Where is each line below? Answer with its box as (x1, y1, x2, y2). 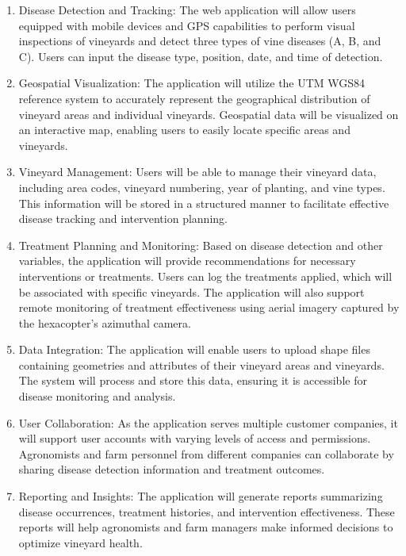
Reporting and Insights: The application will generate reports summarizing (18, 488, 383, 504)
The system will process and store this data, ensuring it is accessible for (18, 372, 367, 389)
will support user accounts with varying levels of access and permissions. (18, 430, 371, 447)
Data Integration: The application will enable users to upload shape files (18, 341, 370, 358)
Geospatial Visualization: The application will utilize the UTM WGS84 (18, 75, 366, 91)
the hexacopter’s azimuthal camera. (18, 314, 191, 331)
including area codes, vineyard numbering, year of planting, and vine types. (18, 178, 385, 195)
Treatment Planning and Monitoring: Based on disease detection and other (18, 236, 383, 253)
